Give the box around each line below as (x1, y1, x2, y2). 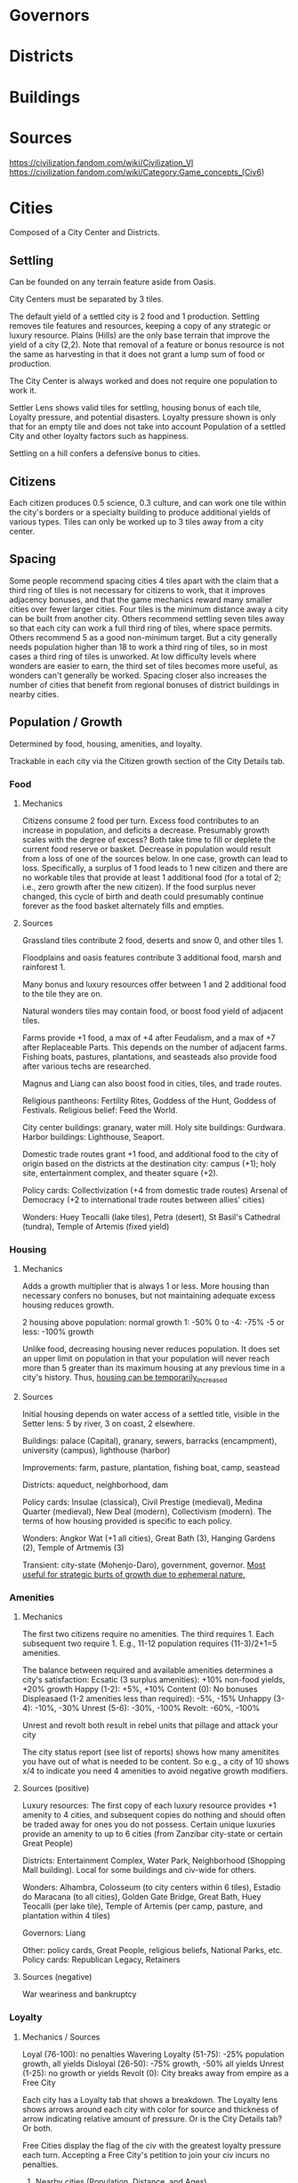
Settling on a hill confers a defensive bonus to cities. (9, 448, 201, 459)
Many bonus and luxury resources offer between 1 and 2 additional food (21, 979, 286, 990)
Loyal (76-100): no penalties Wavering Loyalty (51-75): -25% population (21, 2049, 285, 2059)
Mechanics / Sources (21, 2032, 101, 2042)
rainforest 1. (21, 961, 66, 972)
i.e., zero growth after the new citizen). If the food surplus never (21, 881, 256, 892)
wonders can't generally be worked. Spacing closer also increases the (9, 670, 267, 680)
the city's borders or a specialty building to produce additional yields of (9, 507, 271, 517)
